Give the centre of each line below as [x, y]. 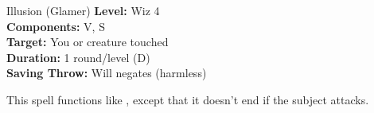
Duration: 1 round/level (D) [78, 57]
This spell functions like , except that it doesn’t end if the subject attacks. [188, 99]
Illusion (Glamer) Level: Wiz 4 [83, 10]
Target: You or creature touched [88, 42]
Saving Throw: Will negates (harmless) [107, 73]
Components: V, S [56, 26]
